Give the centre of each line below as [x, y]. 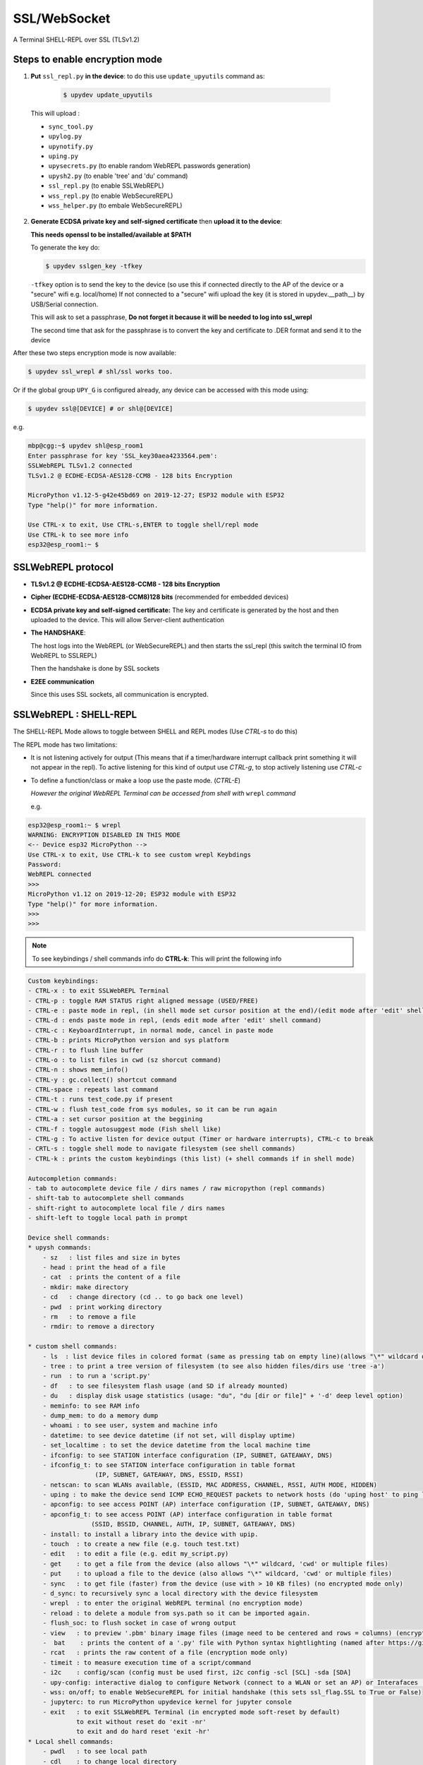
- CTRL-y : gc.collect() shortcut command [102, 1079]
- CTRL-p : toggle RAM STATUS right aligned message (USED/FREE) [143, 1000]
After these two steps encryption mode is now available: [94, 353]
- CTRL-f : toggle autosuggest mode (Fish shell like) [124, 1129]
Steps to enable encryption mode [88, 60]
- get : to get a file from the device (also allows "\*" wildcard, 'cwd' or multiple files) [216, 1563]
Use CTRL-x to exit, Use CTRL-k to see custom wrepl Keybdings [140, 855]
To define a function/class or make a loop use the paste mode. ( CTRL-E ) [136, 780]
